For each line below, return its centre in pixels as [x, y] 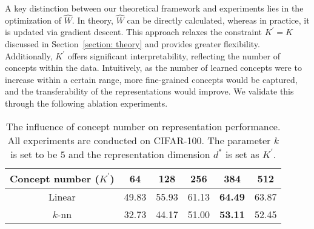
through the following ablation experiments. [86, 103]
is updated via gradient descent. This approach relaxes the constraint [134, 32]
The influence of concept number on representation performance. [143, 126]
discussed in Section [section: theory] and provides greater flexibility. [132, 44]
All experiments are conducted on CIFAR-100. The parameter [139, 140]
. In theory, [92, 20]
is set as [242, 154]
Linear [62, 196]
